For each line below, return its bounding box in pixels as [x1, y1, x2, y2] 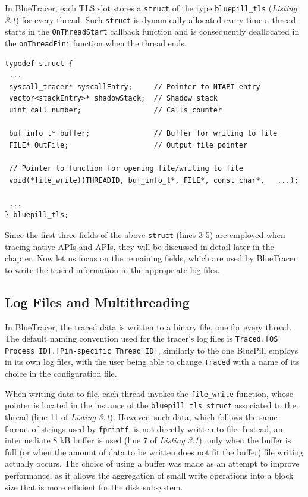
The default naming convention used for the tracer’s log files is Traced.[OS [5, 332, 278, 345]
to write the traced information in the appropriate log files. [5, 263, 220, 276]
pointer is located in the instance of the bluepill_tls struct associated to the [5, 399, 296, 411]
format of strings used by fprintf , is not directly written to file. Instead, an [5, 422, 283, 435]
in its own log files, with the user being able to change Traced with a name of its [5, 355, 300, 368]
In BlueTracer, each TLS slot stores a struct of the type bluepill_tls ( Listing [5, 2, 297, 14]
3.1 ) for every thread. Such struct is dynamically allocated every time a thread [5, 13, 296, 26]
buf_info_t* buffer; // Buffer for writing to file [9, 129, 278, 138]
